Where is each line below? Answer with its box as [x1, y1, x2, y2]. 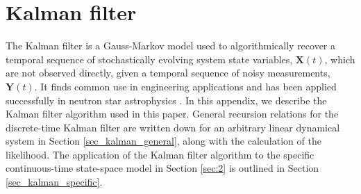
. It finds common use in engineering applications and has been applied [34, 79, 337, 93]
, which [324, 51, 355, 66]
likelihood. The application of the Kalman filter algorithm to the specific [6, 147, 314, 161]
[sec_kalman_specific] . [6, 175, 103, 189]
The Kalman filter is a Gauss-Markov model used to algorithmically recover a [6, 38, 336, 53]
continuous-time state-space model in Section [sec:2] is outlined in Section [6, 161, 319, 175]
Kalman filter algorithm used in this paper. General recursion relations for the [6, 106, 339, 121]
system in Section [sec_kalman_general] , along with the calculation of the [6, 134, 321, 148]
